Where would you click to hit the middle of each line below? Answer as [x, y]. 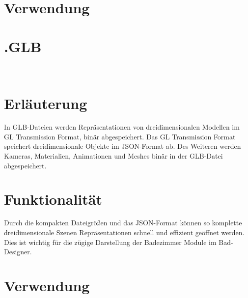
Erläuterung [46, 103]
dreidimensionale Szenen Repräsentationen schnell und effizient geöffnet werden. [124, 232]
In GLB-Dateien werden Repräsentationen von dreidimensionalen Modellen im [122, 127]
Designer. [18, 252]
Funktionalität [53, 199]
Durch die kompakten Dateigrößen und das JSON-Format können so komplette [123, 223]
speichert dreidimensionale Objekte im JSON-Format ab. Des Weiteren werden [123, 146]
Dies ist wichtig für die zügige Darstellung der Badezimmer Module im [110, 242]
